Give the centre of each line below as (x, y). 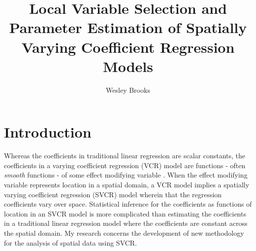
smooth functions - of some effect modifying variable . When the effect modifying (126, 175)
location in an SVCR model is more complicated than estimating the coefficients (125, 213)
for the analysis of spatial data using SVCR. (71, 242)
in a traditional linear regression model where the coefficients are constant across (126, 223)
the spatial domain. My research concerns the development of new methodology (124, 233)
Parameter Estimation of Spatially (128, 27)
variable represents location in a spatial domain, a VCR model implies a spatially (127, 184)
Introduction (48, 132)
